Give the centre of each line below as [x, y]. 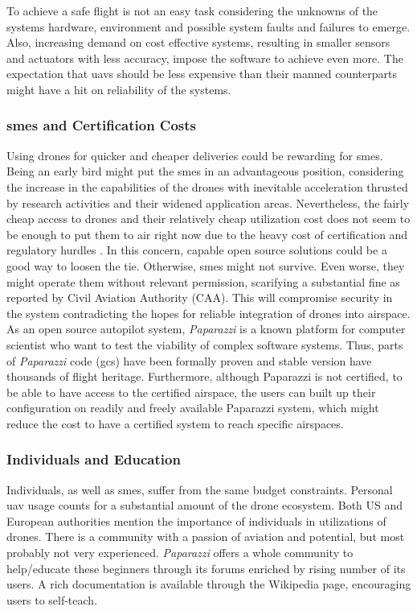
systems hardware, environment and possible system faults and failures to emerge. [208, 26]
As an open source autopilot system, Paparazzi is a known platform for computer [206, 329]
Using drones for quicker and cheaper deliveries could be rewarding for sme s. [195, 155]
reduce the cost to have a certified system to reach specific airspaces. [175, 423]
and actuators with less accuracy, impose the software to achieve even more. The [205, 58]
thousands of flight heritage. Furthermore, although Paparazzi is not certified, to [204, 376]
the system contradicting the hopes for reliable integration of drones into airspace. [208, 313]
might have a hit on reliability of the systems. [119, 89]
